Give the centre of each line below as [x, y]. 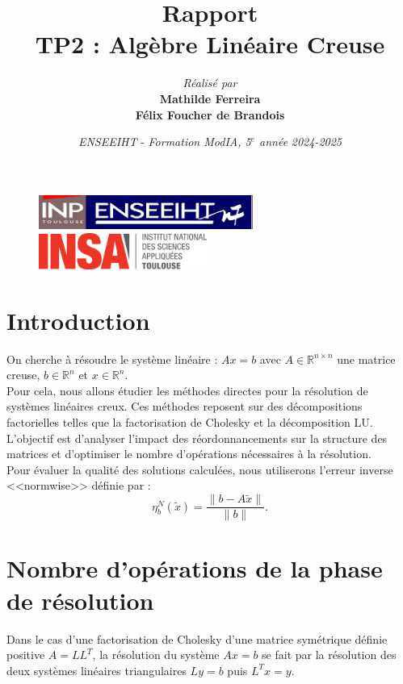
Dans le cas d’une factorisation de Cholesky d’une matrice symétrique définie [197, 638]
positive [26, 655]
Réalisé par [210, 83]
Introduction [78, 320]
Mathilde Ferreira [210, 98]
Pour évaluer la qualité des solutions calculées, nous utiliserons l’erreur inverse [200, 469]
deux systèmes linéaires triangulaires [97, 670]
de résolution [80, 600]
